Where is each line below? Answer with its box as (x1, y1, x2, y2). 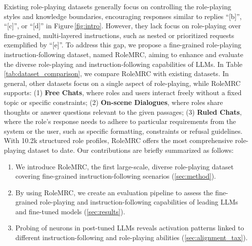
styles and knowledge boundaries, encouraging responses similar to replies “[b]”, (4, 11, 242, 21)
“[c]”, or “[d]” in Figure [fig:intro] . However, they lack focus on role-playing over (4, 20, 241, 31)
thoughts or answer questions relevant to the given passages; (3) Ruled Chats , (4, 106, 242, 117)
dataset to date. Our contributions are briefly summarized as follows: (28, 144, 234, 155)
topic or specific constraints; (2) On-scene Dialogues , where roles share (4, 97, 223, 107)
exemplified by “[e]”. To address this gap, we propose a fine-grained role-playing (4, 40, 241, 50)
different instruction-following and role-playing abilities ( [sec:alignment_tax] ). (15, 232, 248, 243)
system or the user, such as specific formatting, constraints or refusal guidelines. (4, 125, 243, 136)
